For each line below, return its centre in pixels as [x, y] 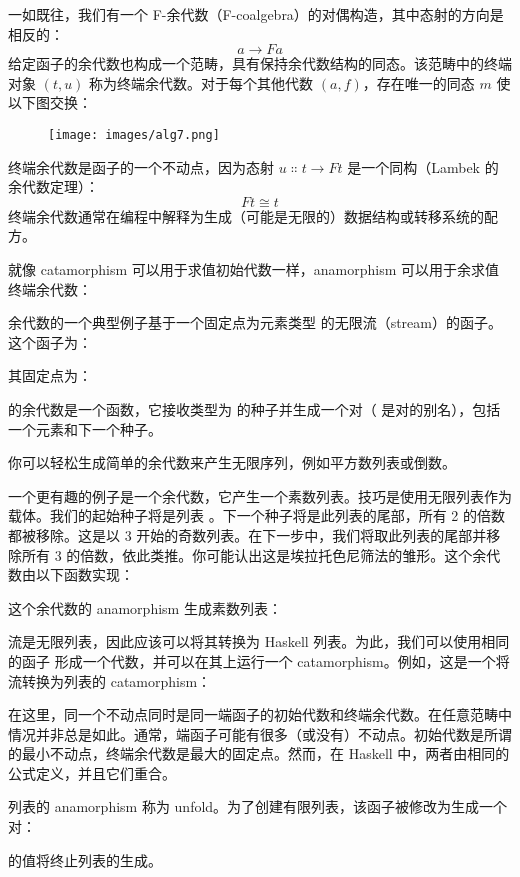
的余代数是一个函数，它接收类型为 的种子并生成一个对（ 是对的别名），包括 [254, 408]
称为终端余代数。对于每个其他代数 [201, 82]
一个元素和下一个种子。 [85, 428]
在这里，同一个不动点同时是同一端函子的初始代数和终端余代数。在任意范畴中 [260, 714]
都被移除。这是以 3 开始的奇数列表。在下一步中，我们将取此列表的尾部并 [247, 534]
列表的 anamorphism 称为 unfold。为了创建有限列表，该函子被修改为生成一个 [258, 806]
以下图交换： [50, 102]
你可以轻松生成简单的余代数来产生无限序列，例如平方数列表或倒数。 [232, 462]
